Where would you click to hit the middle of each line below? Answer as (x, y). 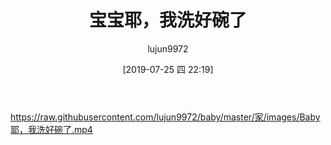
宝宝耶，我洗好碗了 (167, 20)
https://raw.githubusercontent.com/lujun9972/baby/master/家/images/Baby (165, 117)
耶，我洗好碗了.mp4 (51, 129)
